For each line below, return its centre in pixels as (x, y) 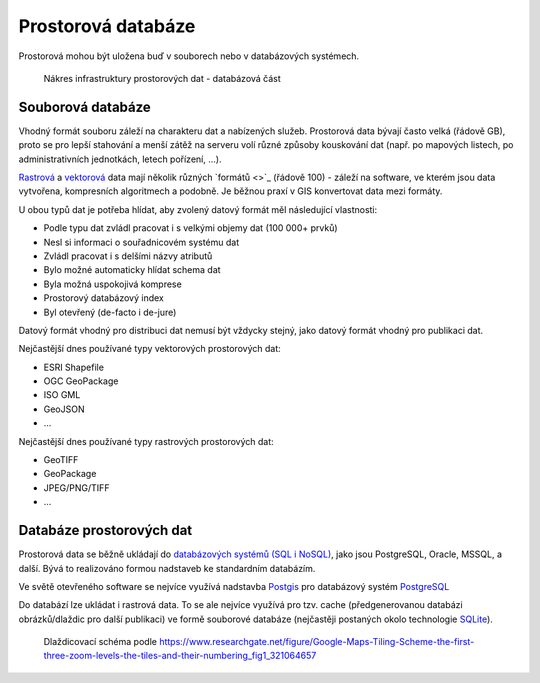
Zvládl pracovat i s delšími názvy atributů (128, 256)
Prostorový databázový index (103, 298)
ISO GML (62, 395)
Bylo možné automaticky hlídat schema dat (132, 270)
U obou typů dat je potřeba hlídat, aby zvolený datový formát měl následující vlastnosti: (198, 209)
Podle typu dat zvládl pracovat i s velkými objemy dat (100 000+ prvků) (191, 228)
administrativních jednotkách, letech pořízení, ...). (120, 159)
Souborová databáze (85, 106)
